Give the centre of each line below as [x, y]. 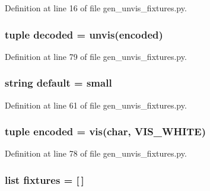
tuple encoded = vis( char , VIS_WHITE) [106, 131]
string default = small [58, 83]
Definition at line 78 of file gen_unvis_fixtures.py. [96, 153]
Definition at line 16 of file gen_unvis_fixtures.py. [96, 8]
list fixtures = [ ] [44, 179]
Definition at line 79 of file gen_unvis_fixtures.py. [96, 56]
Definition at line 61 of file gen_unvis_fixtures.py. [96, 105]
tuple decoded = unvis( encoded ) [84, 34]
